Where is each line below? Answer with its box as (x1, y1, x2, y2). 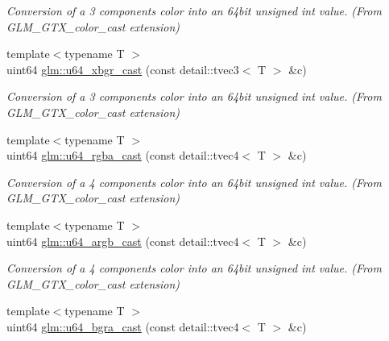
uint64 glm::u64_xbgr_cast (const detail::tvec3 (6, 60, 239, 77)
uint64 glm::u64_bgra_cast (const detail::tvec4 (6, 318, 239, 335)
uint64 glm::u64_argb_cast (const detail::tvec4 (6, 232, 239, 249)
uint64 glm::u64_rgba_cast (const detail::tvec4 (6, 147, 239, 164)
